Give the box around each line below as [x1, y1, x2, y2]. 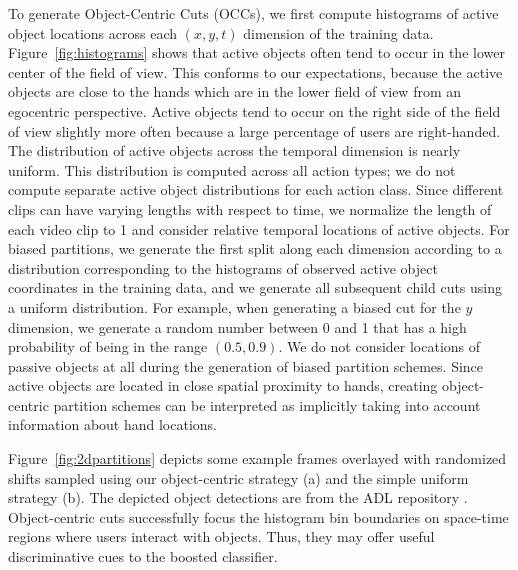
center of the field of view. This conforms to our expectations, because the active [8, 61, 503, 82]
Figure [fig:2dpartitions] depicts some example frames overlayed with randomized [8, 448, 507, 469]
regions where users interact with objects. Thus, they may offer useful [8, 526, 435, 547]
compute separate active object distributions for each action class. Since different [8, 179, 504, 200]
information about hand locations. [8, 414, 218, 435]
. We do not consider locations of [278, 336, 481, 357]
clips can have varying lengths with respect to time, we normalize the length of [8, 198, 492, 219]
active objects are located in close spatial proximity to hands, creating [8, 375, 438, 396]
